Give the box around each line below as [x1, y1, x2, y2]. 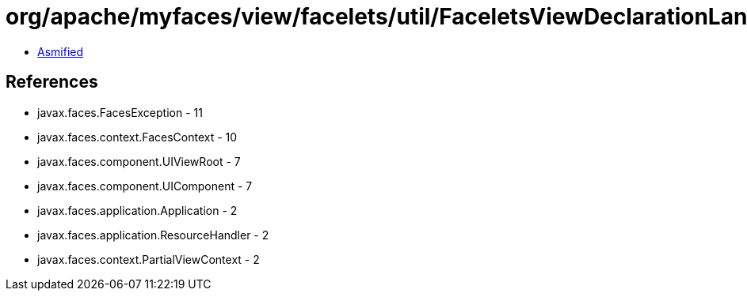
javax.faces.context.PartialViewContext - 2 [37, 252, 260, 266]
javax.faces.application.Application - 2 [37, 203, 238, 217]
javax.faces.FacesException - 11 [37, 105, 203, 119]
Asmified [37, 44, 84, 58]
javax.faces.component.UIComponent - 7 [37, 179, 253, 193]
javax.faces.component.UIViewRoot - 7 [37, 154, 241, 168]
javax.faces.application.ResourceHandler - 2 [37, 227, 269, 242]
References [6, 72, 98, 92]
